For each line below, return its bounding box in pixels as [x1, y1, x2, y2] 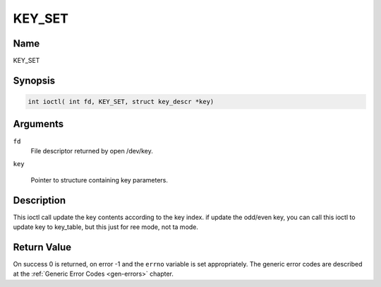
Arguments [13, 118, 64, 130]
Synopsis [13, 74, 56, 86]
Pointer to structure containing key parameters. [30, 175, 169, 184]
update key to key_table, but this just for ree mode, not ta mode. [13, 223, 199, 231]
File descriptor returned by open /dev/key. [30, 146, 153, 155]
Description [13, 194, 66, 206]
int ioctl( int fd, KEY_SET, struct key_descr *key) [28, 98, 214, 106]
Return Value [13, 241, 72, 253]
